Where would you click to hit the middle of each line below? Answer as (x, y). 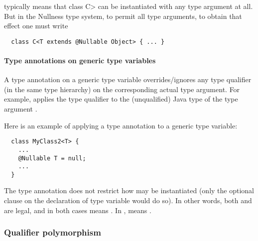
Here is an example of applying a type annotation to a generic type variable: (121, 125)
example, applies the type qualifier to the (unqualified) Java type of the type (121, 99)
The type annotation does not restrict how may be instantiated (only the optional (129, 190)
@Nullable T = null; (52, 158)
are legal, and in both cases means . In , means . (78, 210)
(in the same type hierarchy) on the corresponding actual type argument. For (122, 89)
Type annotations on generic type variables (80, 60)
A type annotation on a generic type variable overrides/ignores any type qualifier (128, 79)
